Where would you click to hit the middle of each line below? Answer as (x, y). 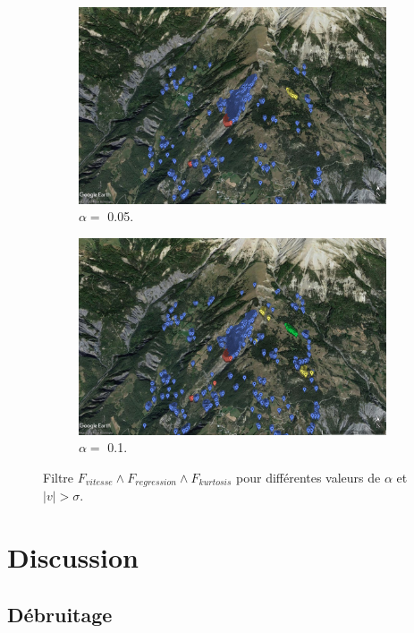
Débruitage (60, 614)
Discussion (73, 557)
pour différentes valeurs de (308, 477)
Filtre (59, 477)
